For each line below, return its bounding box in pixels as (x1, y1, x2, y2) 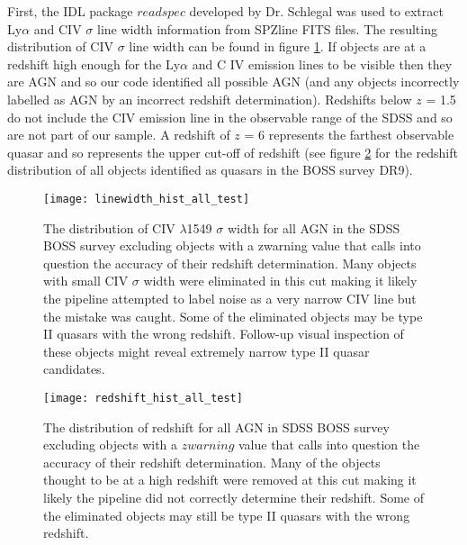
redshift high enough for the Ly (7, 54, 181, 73)
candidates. (43, 359, 105, 378)
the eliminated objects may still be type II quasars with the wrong (43, 505, 410, 524)
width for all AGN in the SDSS (227, 218, 400, 237)
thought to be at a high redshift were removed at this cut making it (43, 470, 417, 489)
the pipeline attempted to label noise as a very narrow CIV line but (43, 288, 417, 307)
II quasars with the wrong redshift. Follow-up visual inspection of (43, 324, 404, 343)
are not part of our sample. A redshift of (7, 125, 230, 144)
